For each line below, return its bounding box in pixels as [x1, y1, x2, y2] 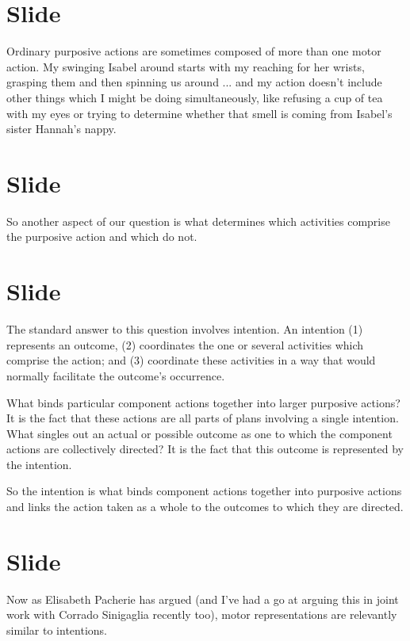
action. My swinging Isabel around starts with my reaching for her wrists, [6, 58, 365, 74]
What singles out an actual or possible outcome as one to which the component [6, 425, 393, 441]
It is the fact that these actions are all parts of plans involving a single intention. [6, 410, 399, 426]
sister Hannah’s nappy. [6, 120, 117, 137]
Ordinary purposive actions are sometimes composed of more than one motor [6, 43, 381, 59]
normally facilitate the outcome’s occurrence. [6, 367, 225, 383]
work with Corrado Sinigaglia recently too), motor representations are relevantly [6, 606, 397, 623]
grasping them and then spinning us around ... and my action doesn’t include [6, 74, 382, 90]
